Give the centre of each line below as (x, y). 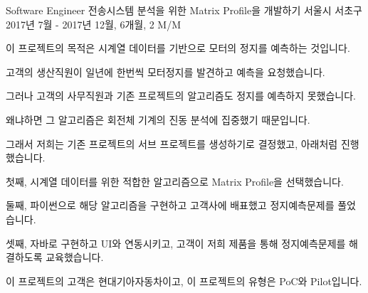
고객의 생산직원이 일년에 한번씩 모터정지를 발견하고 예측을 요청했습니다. (165, 71)
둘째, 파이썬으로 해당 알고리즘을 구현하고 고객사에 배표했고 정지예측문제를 (170, 205)
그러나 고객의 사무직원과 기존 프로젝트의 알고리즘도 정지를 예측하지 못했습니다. (181, 96)
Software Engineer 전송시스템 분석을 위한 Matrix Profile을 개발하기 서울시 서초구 (184, 10)
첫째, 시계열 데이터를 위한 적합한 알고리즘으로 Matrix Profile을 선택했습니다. (175, 181)
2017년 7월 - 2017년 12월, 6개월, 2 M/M (94, 24)
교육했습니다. (75, 257)
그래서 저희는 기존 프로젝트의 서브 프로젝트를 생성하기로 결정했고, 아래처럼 (172, 143)
